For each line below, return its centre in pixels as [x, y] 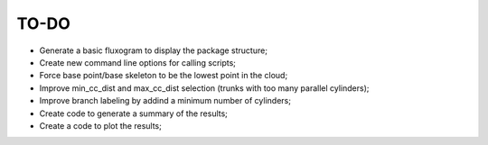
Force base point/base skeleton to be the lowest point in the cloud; [164, 76]
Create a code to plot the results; [100, 125]
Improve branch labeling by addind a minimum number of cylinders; [165, 101]
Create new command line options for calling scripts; [138, 62]
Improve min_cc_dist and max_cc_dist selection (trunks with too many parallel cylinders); [204, 88]
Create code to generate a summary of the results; [133, 113]
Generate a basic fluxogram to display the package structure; [154, 50]
